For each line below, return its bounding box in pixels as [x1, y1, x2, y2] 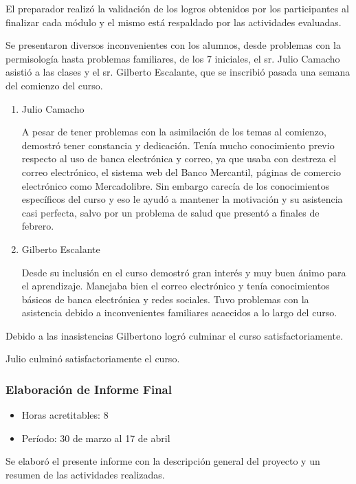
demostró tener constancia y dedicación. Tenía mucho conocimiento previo [21, 137, 335, 152]
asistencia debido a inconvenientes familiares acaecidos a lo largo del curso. [21, 305, 337, 320]
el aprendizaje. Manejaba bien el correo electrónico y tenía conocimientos [21, 278, 330, 293]
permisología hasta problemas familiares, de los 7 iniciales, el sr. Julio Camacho [5, 51, 340, 65]
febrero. [21, 219, 54, 233]
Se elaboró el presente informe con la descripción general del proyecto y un [5, 454, 320, 468]
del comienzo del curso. [5, 78, 103, 92]
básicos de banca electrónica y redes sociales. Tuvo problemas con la [21, 291, 309, 306]
